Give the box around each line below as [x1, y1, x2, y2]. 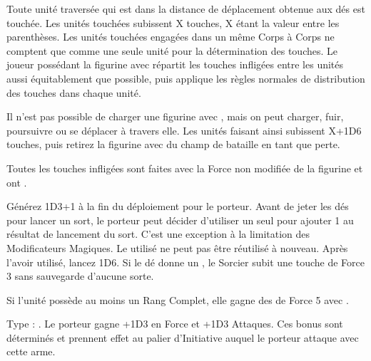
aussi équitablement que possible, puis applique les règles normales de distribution [6, 70, 365, 85]
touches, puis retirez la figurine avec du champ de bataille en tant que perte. [6, 137, 340, 152]
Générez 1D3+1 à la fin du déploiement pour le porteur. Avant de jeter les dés [6, 199, 349, 214]
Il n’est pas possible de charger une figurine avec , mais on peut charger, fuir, [6, 109, 344, 124]
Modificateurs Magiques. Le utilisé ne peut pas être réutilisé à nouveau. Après [6, 240, 348, 255]
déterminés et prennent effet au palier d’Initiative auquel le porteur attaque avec [6, 330, 359, 345]
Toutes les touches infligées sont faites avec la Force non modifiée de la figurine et [6, 160, 363, 175]
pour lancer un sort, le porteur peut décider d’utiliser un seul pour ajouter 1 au [6, 212, 354, 227]
